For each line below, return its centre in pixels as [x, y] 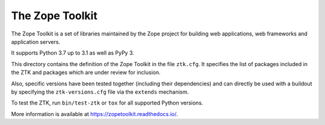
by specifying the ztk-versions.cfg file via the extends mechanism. [100, 92]
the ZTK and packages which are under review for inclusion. [86, 73]
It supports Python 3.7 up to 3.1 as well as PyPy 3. [73, 53]
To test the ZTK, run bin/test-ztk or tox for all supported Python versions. [107, 103]
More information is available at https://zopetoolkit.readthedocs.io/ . [94, 114]
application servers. [36, 41]
